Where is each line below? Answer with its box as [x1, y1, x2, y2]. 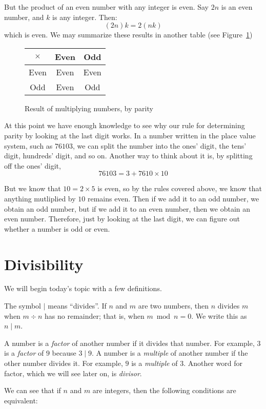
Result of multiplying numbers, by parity [25, 103, 153, 113]
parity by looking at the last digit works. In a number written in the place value [4, 130, 256, 140]
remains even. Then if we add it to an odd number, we [87, 193, 259, 203]
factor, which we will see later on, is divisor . [4, 367, 142, 378]
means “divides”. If [48, 300, 107, 311]
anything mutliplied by [4, 193, 76, 203]
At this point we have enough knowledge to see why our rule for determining [4, 120, 245, 131]
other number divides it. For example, [4, 358, 123, 368]
